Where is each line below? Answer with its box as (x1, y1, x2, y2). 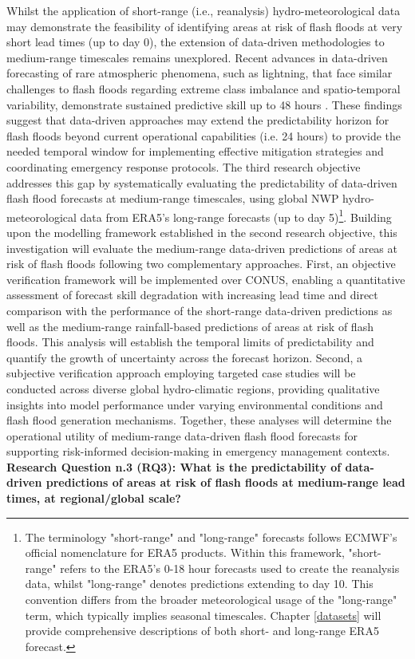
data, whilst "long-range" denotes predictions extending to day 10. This (25, 575, 373, 592)
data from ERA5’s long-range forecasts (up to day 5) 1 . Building (80, 206, 392, 225)
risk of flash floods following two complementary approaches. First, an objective (6, 255, 396, 272)
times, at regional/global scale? (6, 490, 181, 507)
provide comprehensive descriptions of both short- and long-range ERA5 (25, 622, 379, 639)
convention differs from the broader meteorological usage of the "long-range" (25, 591, 397, 608)
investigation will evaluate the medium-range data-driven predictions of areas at (6, 239, 397, 256)
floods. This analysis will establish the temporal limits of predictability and (6, 333, 374, 350)
